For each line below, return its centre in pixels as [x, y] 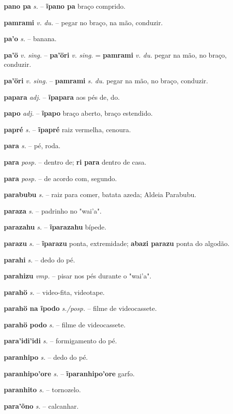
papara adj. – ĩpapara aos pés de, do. [62, 97]
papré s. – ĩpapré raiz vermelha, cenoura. [68, 129]
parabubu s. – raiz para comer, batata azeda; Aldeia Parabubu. [100, 194]
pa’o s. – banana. [30, 38]
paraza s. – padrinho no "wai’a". [53, 210]
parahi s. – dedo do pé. [39, 259]
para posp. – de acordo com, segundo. [61, 178]
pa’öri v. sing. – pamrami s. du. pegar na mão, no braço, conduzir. [106, 80]
